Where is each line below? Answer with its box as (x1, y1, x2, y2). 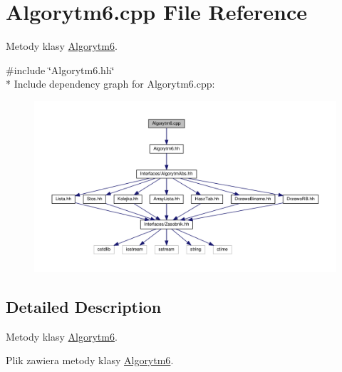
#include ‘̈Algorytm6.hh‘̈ (6, 62, 115, 77)
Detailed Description (6, 296, 162, 318)
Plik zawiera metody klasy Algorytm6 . (6, 353, 174, 368)
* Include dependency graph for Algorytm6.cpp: (6, 76, 215, 91)
